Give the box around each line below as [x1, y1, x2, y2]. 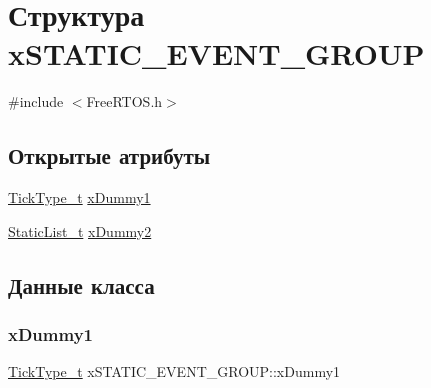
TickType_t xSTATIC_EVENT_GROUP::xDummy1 [8, 361, 341, 382]
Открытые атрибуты [8, 140, 211, 171]
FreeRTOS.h [86, 91, 163, 112]
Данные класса [8, 269, 155, 300]
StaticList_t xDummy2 [8, 220, 152, 241]
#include [8, 91, 64, 112]
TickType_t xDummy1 [8, 187, 151, 208]
